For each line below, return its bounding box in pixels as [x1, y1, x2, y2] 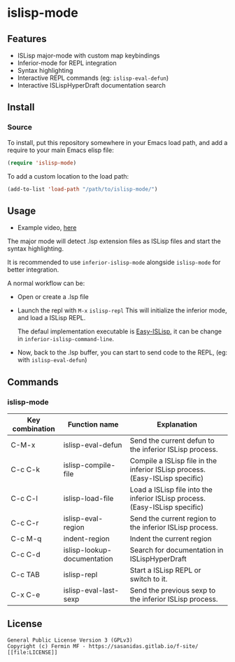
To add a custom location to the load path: [7, 172, 129, 180]
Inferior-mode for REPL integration [17, 59, 117, 67]
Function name [67, 419, 119, 429]
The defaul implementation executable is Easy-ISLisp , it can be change [17, 327, 222, 336]
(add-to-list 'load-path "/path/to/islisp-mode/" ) [7, 186, 158, 193]
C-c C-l [10, 493, 38, 503]
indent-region [63, 534, 110, 544]
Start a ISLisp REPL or [129, 565, 201, 575]
